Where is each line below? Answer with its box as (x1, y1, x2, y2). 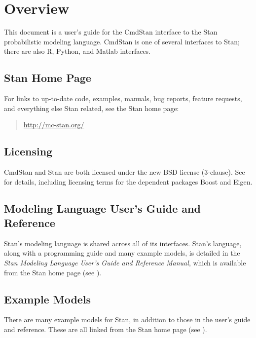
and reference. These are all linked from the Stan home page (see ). (4, 324, 207, 335)
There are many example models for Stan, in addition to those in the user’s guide (4, 314, 251, 325)
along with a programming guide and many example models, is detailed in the (4, 248, 240, 258)
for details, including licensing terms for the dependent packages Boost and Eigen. (4, 176, 253, 187)
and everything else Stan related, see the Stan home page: (4, 103, 179, 113)
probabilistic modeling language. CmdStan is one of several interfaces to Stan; (4, 36, 240, 46)
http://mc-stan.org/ (23, 119, 84, 130)
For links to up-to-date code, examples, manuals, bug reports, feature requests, (4, 93, 242, 104)
